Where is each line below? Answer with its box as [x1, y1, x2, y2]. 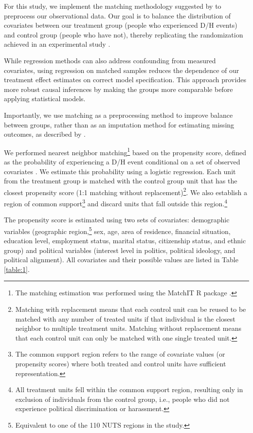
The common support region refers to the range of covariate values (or [15, 349, 225, 359]
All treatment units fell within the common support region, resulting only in [15, 384, 243, 395]
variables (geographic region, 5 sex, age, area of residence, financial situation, [4, 224, 231, 236]
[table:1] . [4, 264, 30, 274]
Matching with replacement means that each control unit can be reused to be [15, 304, 246, 314]
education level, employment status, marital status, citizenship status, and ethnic [4, 235, 246, 246]
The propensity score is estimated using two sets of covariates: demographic [4, 215, 230, 225]
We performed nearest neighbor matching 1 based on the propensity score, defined [4, 145, 246, 157]
